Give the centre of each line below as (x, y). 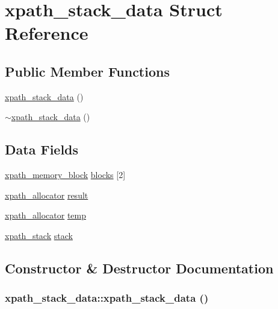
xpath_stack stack (39, 235)
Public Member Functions (87, 71)
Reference (47, 33)
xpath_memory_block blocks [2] (65, 175)
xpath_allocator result (47, 195)
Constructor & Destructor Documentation (139, 268)
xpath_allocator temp (46, 215)
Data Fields (42, 149)
